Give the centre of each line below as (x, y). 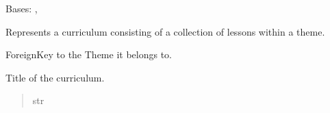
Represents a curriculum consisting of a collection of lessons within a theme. (165, 31)
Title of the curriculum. (55, 77)
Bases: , (22, 8)
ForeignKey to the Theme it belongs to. (89, 54)
